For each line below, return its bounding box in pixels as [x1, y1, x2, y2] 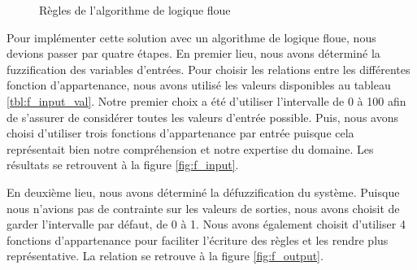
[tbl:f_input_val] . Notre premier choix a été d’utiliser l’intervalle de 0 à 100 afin [7, 92, 406, 109]
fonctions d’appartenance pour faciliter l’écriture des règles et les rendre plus [7, 231, 389, 248]
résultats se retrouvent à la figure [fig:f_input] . [7, 156, 239, 173]
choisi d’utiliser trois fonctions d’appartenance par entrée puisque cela [7, 124, 354, 142]
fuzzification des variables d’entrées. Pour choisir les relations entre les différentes [7, 60, 410, 77]
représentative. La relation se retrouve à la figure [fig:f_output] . [7, 247, 324, 264]
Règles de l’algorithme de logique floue [39, 2, 231, 18]
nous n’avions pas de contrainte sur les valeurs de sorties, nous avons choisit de [7, 199, 400, 216]
